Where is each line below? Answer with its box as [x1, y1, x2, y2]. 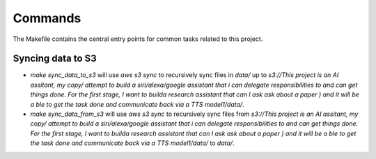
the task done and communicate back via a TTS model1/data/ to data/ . [30, 139, 235, 147]
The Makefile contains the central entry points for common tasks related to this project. [13, 35, 263, 43]
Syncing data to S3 [13, 53, 97, 65]
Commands [13, 10, 81, 26]
